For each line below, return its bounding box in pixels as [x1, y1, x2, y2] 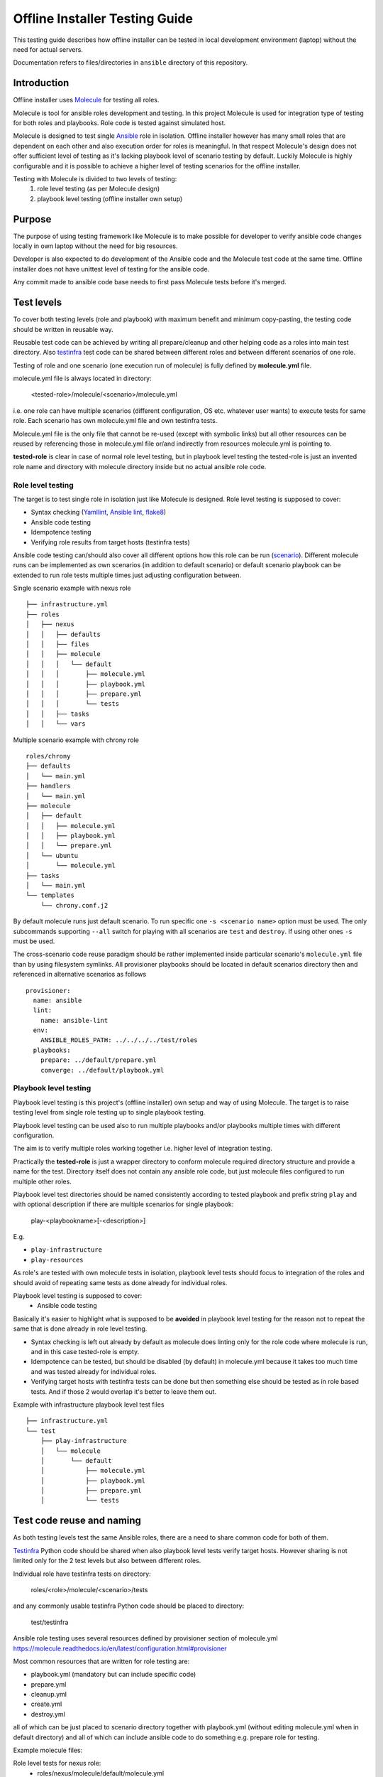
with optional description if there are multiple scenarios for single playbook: [13, 1200, 234, 1208]
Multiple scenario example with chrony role [13, 736, 140, 744]
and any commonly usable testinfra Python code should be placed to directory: [13, 1601, 245, 1610]
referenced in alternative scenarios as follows [13, 970, 147, 979]
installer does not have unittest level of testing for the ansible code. [13, 264, 210, 273]
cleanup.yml [30, 1690, 67, 1699]
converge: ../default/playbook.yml [40, 1066, 165, 1074]
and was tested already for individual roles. [30, 1367, 157, 1375]
